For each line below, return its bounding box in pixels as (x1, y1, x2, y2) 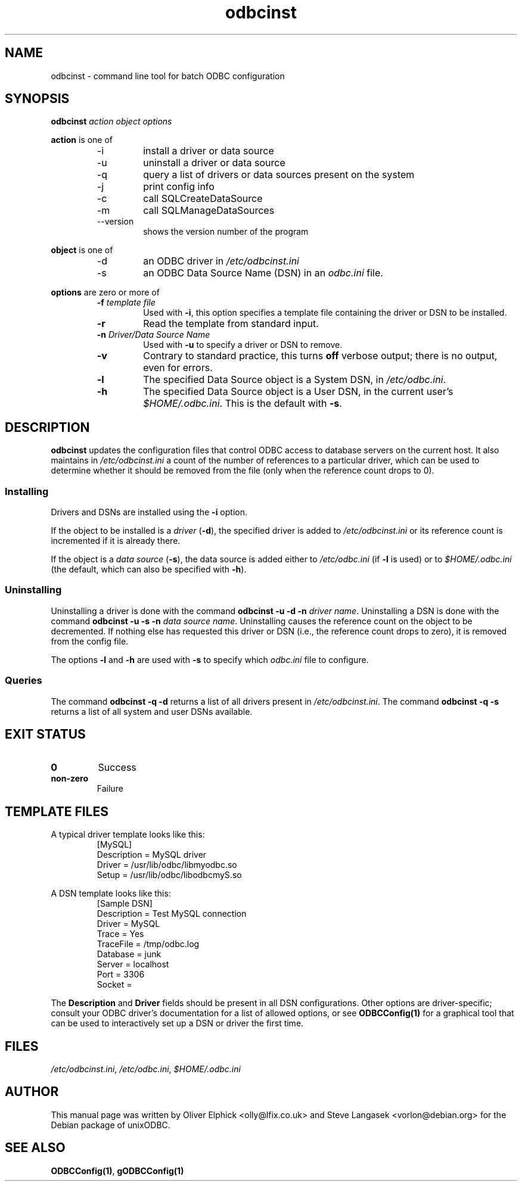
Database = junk (97, 949, 161, 960)
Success (98, 761, 136, 774)
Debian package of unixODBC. (51, 1119, 170, 1130)
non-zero (51, 773, 88, 784)
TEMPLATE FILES (5, 804, 108, 819)
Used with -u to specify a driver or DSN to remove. (143, 340, 343, 350)
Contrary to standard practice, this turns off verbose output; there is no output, (143, 350, 498, 362)
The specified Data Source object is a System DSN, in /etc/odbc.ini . (143, 373, 446, 386)
